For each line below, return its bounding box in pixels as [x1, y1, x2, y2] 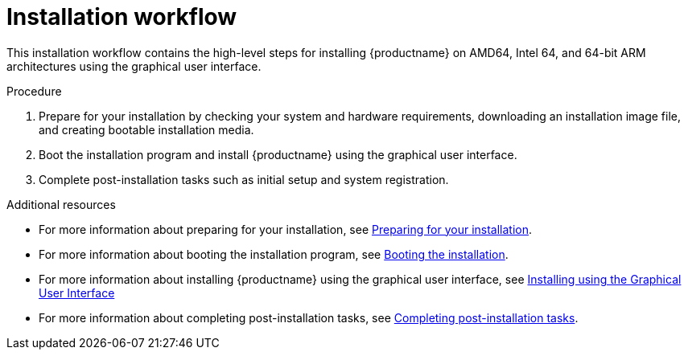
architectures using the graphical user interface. [6, 59, 262, 73]
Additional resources [6, 197, 116, 211]
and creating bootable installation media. [39, 122, 254, 137]
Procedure [6, 84, 62, 98]
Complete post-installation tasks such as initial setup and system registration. [39, 172, 449, 186]
